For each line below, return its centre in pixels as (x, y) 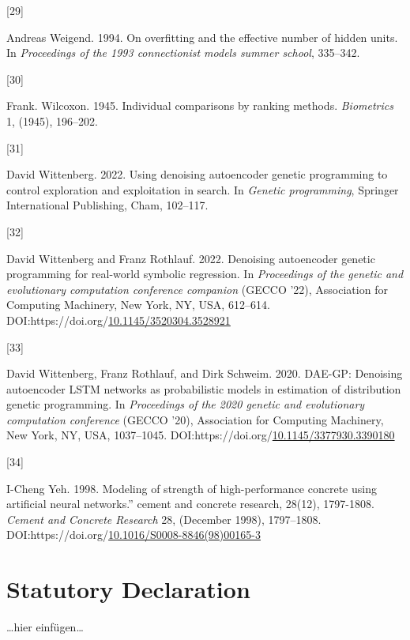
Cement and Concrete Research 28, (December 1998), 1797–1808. (164, 519)
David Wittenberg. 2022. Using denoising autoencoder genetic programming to (197, 174)
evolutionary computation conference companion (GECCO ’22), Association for (197, 289)
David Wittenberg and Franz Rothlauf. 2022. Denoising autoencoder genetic (191, 258)
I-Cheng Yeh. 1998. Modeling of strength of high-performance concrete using (192, 488)
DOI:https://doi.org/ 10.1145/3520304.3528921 (118, 320)
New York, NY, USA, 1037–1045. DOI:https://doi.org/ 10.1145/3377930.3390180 (201, 435)
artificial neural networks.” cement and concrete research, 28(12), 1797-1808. (190, 504)
